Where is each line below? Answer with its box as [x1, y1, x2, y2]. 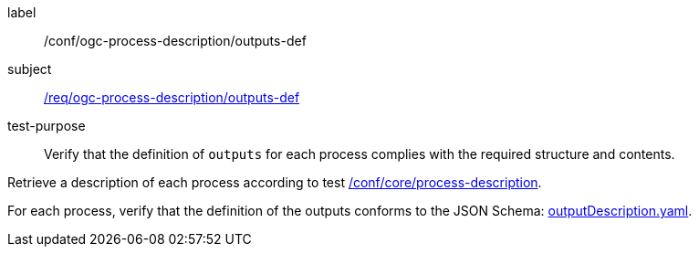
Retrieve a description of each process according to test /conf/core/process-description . [7, 175, 542, 190]
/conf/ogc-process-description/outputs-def [44, 33, 307, 48]
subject [7, 61, 52, 77]
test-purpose [7, 118, 86, 133]
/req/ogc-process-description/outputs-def [44, 90, 300, 105]
